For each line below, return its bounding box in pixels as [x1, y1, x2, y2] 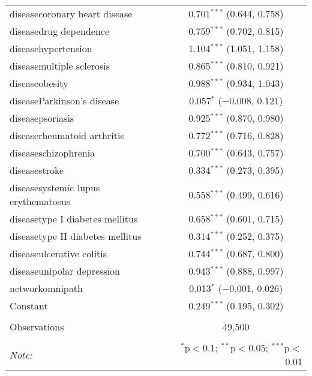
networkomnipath [10, 281, 83, 295]
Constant [10, 299, 48, 312]
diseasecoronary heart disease [10, 7, 133, 20]
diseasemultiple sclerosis [10, 59, 110, 73]
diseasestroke [10, 163, 64, 177]
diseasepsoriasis [10, 111, 74, 125]
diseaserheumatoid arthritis [10, 128, 124, 142]
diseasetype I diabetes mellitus [10, 212, 138, 225]
